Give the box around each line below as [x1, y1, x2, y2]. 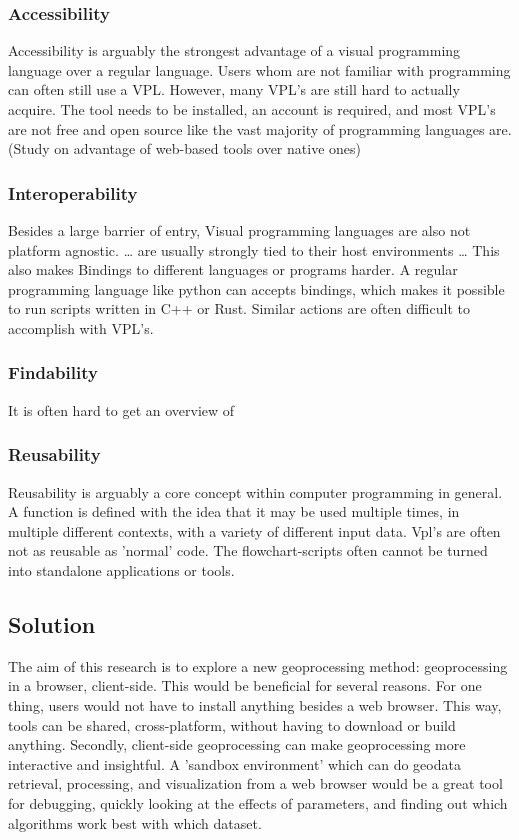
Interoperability [8, 180, 138, 205]
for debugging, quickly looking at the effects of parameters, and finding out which [8, 792, 508, 813]
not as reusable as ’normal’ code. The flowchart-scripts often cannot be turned [8, 540, 488, 561]
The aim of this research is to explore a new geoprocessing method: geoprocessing [8, 655, 508, 676]
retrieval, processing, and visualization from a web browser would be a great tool [8, 773, 503, 794]
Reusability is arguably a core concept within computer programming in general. [8, 481, 503, 502]
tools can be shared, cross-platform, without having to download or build [8, 714, 456, 735]
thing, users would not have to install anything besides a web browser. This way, [8, 694, 502, 715]
